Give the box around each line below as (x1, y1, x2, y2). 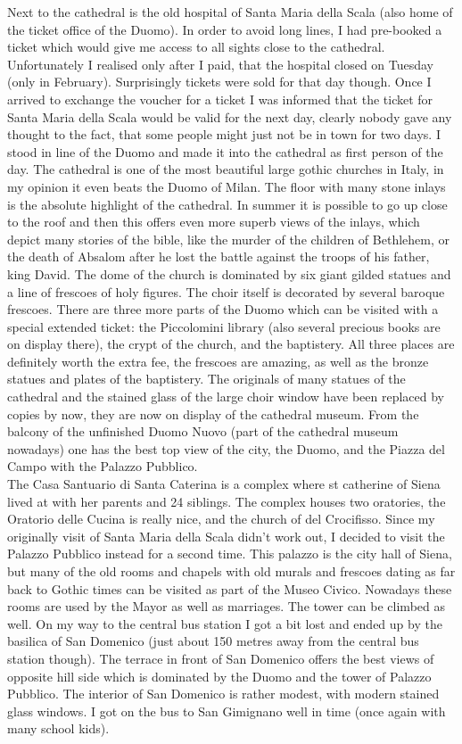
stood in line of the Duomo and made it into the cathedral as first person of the (7, 142, 443, 161)
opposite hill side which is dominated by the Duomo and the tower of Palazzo (7, 666, 432, 685)
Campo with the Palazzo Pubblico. (7, 457, 198, 475)
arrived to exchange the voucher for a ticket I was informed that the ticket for (7, 89, 433, 108)
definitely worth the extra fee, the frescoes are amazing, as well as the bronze (7, 351, 429, 370)
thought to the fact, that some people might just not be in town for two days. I (7, 125, 441, 144)
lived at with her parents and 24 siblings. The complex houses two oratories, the (7, 492, 446, 510)
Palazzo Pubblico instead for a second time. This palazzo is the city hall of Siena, (7, 544, 452, 563)
